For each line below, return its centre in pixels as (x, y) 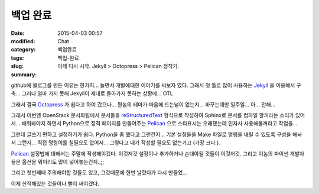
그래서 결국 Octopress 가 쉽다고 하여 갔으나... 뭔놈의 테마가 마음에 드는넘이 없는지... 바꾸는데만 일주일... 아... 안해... (143, 104)
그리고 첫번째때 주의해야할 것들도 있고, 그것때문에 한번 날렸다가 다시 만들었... (99, 173)
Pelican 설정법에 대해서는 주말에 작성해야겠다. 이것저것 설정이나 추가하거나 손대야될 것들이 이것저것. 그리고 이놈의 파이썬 (150, 153)
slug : (17, 66)
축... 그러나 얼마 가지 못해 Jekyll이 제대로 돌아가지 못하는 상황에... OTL (92, 93)
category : (23, 50)
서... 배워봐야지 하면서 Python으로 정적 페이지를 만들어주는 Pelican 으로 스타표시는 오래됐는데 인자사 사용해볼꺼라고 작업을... (154, 124)
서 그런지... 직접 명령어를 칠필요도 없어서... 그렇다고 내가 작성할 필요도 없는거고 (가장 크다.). (116, 143)
